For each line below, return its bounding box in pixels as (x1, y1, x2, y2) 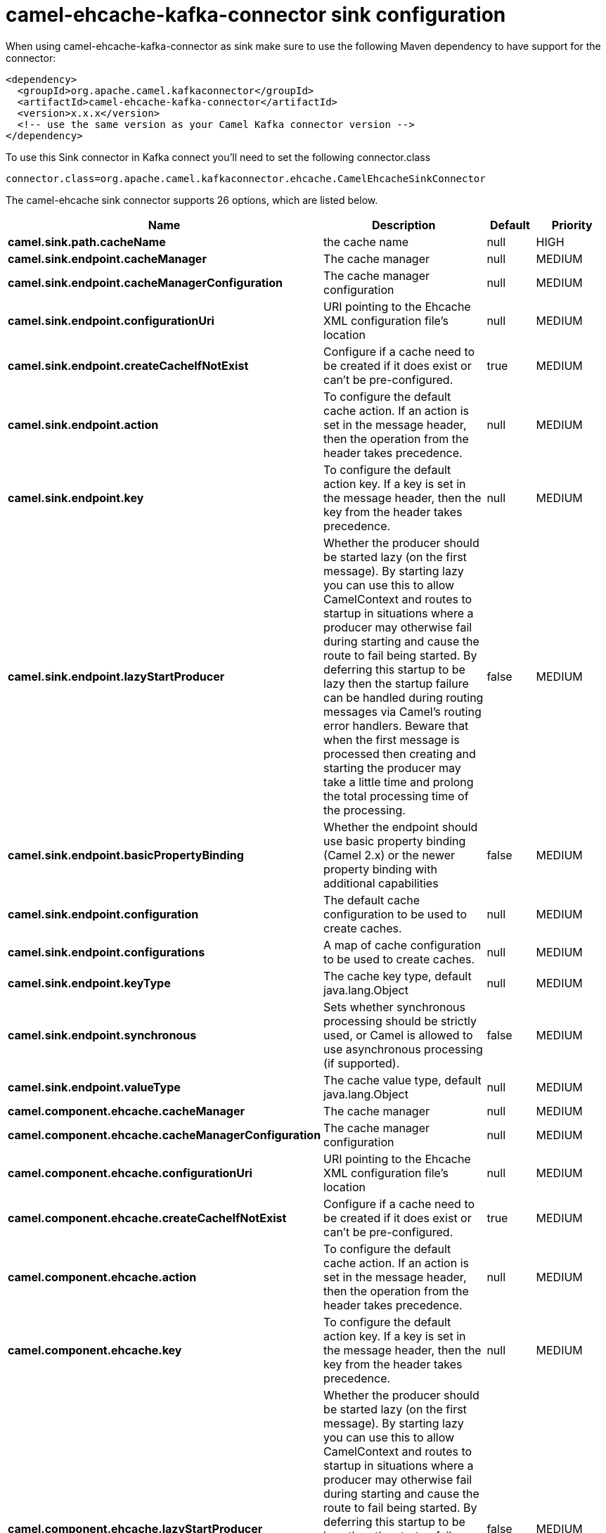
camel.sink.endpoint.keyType (8, 975, 171, 990)
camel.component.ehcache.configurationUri (8, 1165, 252, 1180)
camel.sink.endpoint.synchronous (8, 1027, 197, 1042)
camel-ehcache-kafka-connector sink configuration (6, 3, 506, 27)
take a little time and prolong (323, 774, 474, 789)
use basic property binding (323, 833, 466, 848)
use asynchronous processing (323, 1041, 483, 1056)
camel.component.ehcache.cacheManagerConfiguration (8, 1127, 321, 1142)
